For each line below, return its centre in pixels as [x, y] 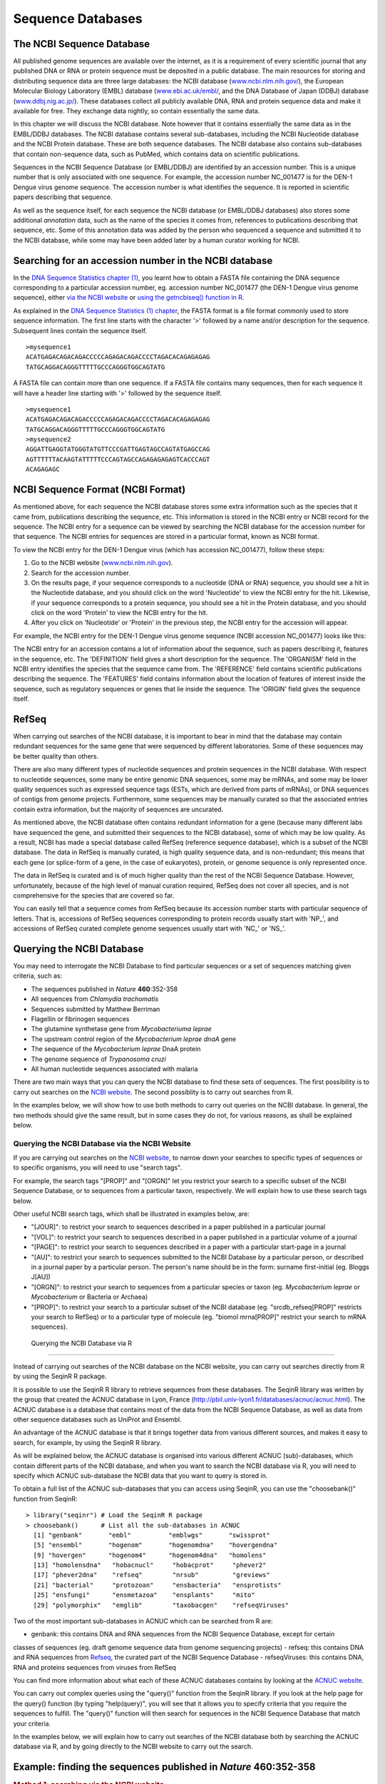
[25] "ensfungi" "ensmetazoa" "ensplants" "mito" [144, 1595]
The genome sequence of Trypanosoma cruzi [99, 1059]
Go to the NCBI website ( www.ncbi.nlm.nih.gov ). [102, 563]
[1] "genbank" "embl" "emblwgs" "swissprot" [152, 1535]
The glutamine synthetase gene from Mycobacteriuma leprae [121, 1029]
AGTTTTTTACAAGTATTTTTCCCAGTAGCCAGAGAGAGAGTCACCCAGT [118, 459]
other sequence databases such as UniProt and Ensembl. [97, 1419]
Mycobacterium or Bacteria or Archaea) [89, 1297]
